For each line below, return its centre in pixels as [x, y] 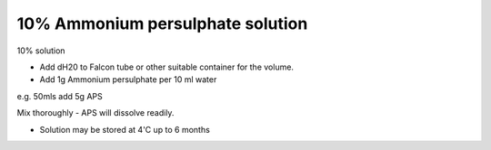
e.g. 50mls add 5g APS [60, 96]
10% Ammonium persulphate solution [162, 23]
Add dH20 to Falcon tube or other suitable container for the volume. [167, 67]
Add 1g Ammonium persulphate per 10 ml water [128, 80]
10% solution [41, 51]
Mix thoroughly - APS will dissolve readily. [95, 113]
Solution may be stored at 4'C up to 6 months [125, 129]
